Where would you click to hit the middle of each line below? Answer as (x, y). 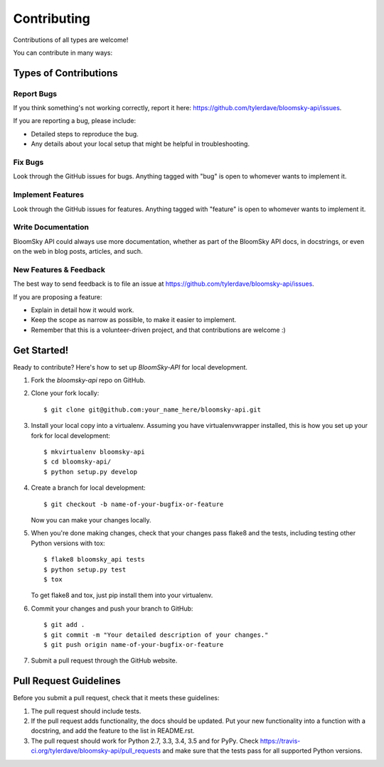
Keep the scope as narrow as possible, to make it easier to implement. (134, 320)
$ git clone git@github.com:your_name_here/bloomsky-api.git (152, 409)
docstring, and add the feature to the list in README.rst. (113, 731)
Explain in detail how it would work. (82, 310)
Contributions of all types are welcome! (71, 40)
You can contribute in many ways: (63, 53)
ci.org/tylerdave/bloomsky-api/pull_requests (96, 751)
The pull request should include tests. (86, 711)
